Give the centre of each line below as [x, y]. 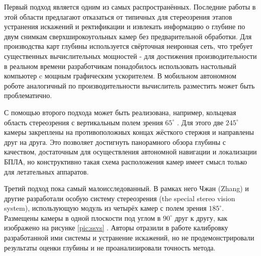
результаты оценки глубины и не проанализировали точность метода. [110, 247]
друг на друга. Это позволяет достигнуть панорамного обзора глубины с [115, 142]
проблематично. [28, 95]
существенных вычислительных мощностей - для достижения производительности [130, 56]
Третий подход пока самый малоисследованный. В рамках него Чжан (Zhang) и [126, 188]
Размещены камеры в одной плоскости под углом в [82, 218]
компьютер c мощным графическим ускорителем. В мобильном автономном [120, 76]
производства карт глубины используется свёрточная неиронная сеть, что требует [128, 46]
